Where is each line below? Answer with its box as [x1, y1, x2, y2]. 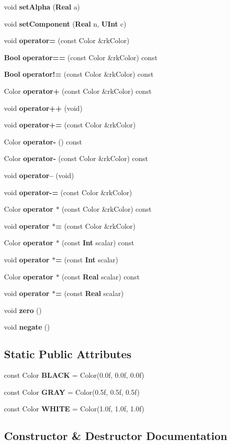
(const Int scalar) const [61, 237, 134, 248]
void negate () [4, 322, 50, 332]
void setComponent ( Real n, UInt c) [4, 18, 126, 29]
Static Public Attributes [4, 346, 131, 362]
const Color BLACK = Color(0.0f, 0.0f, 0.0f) [4, 370, 144, 380]
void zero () [4, 305, 42, 315]
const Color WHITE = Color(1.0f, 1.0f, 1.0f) [4, 403, 144, 414]
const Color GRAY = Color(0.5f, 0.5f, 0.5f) [4, 386, 140, 397]
